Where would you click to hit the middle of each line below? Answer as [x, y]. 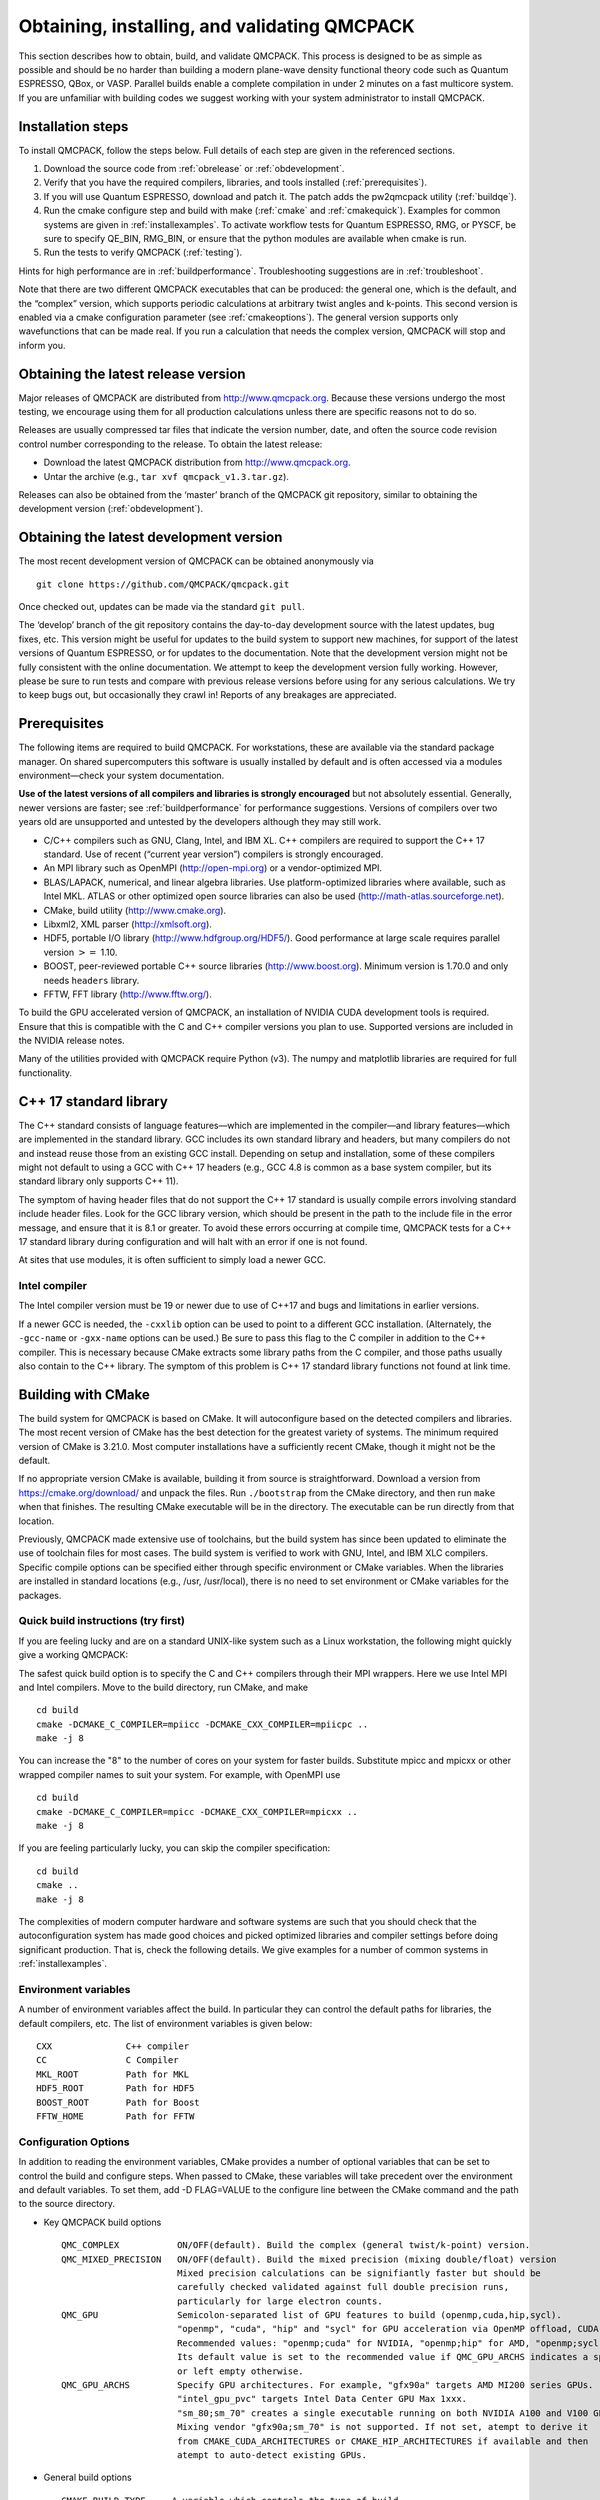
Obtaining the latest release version [132, 373]
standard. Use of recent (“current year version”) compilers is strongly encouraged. [213, 854]
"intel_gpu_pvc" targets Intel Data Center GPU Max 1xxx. [322, 2399]
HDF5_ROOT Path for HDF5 [115, 2088]
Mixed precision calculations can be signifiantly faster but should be [359, 2273]
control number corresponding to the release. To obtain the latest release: [170, 444]
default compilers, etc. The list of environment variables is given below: [165, 2023]
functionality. [45, 1072]
